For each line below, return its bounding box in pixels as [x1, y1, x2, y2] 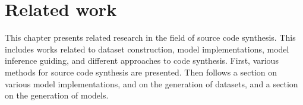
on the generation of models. [5, 89, 109, 101]
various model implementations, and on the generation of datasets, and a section [5, 77, 298, 90]
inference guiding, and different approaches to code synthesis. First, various [5, 54, 279, 67]
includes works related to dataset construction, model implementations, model [5, 42, 289, 55]
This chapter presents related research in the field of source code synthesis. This [5, 31, 296, 44]
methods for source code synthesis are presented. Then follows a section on [5, 65, 277, 78]
